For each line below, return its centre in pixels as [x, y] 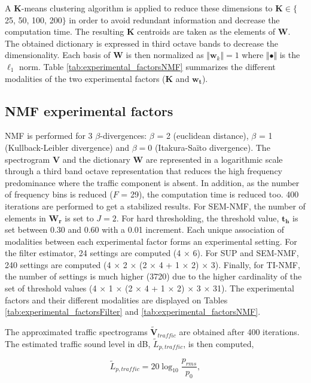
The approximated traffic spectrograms [76, 332]
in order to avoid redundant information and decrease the [174, 19]
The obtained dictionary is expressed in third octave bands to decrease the [142, 43]
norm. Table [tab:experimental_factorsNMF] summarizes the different [147, 66]
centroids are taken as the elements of [206, 31]
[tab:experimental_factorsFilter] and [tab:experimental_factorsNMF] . [133, 311]
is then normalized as [165, 55]
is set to [79, 218]
